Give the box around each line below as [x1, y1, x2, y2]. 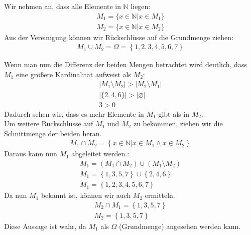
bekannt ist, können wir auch [41, 190, 131, 200]
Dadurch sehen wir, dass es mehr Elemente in [4, 108, 144, 119]
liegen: [131, 1, 151, 11]
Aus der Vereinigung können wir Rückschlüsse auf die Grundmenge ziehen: [4, 32, 233, 42]
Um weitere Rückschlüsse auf [4, 118, 93, 129]
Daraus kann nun [4, 148, 57, 159]
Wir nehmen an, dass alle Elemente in [4, 1, 121, 11]
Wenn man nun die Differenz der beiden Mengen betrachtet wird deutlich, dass [4, 59, 247, 70]
